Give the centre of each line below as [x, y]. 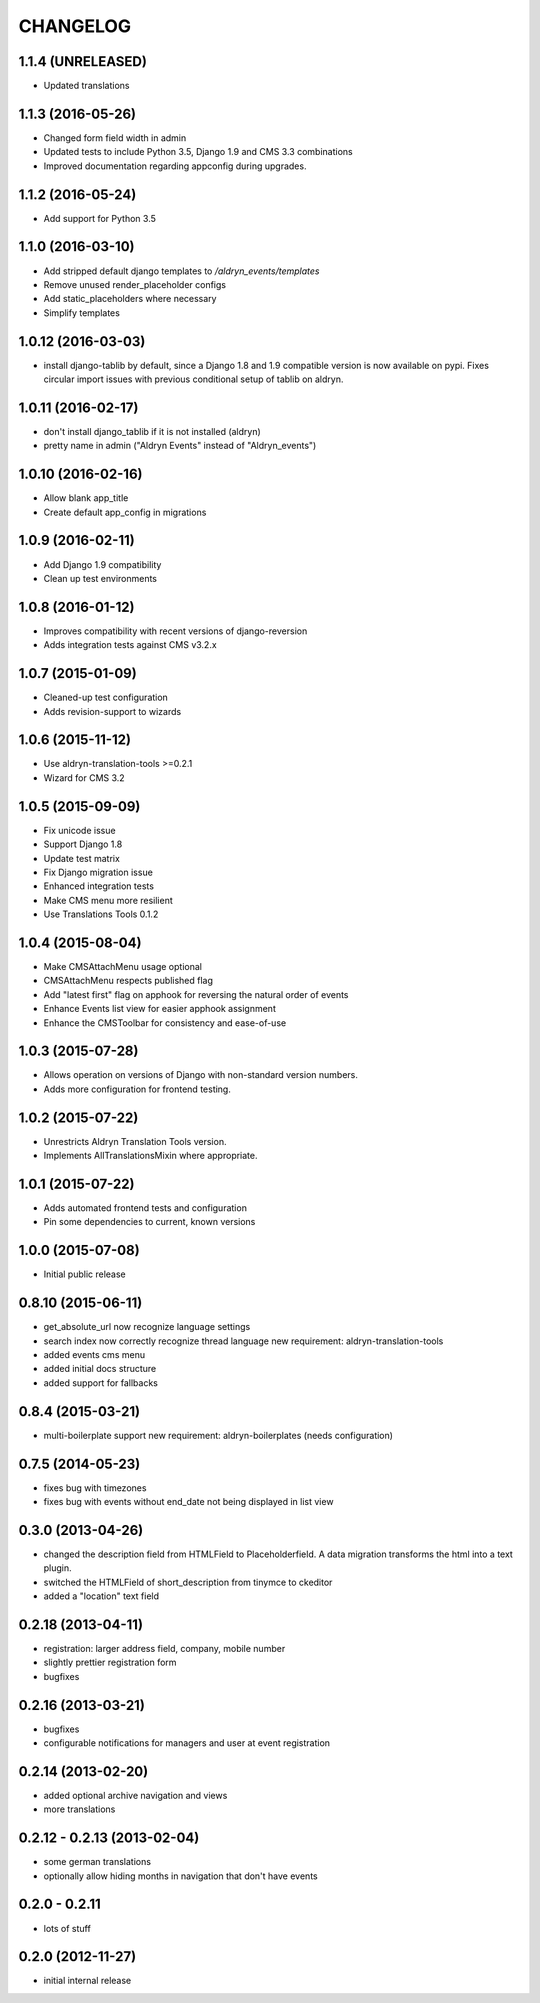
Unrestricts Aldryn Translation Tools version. [135, 1141]
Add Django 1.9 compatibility [102, 564]
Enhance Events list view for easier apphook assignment [160, 1009]
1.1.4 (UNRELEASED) [82, 61]
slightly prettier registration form [110, 1662]
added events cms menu [94, 1355]
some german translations [97, 1862]
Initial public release [85, 1274]
